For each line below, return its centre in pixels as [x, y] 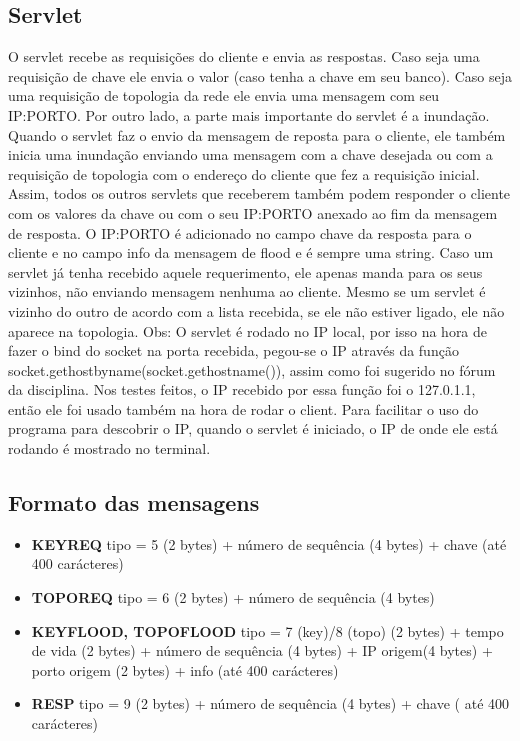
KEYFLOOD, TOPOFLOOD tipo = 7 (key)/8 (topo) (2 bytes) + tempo [267, 630]
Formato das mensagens [134, 502]
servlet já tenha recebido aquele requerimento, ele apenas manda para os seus [245, 271]
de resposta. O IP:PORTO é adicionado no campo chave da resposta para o [240, 232]
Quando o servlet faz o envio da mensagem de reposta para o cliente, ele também [257, 134]
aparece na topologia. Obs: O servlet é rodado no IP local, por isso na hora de [248, 330]
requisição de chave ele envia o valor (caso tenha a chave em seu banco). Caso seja [260, 75]
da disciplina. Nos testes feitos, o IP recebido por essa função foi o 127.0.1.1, [242, 389]
